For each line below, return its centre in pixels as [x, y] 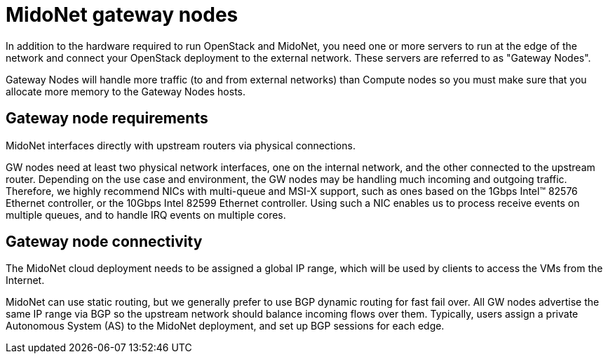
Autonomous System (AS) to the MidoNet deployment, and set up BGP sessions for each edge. [225, 326]
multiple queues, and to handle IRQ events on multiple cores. [146, 215]
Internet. [25, 280]
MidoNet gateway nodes [122, 15]
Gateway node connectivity [104, 242]
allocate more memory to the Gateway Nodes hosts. [126, 91]
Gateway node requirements [107, 118]
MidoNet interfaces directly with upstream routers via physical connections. [181, 145]
